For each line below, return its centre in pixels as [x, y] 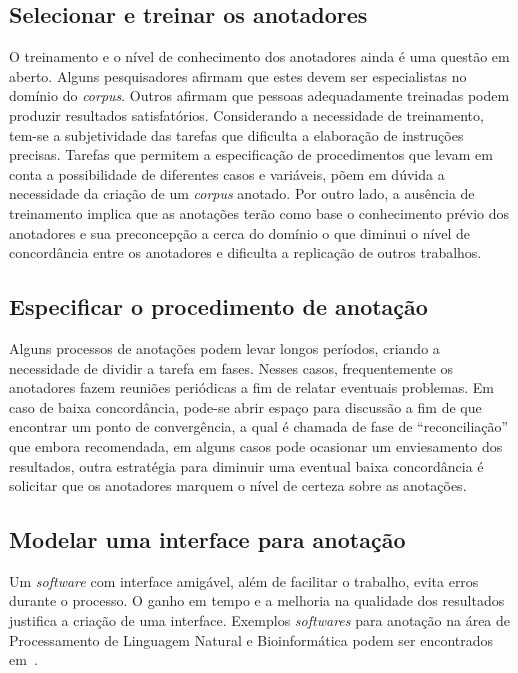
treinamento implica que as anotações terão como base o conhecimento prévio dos [259, 212]
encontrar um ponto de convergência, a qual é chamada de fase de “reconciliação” [259, 426]
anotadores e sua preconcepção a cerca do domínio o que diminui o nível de [240, 232]
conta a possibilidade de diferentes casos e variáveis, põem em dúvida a [227, 173]
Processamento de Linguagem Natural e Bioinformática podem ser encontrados [251, 639]
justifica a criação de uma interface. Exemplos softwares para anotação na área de [260, 620]
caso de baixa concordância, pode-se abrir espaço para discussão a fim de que [245, 406]
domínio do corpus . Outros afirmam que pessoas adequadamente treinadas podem [259, 95]
